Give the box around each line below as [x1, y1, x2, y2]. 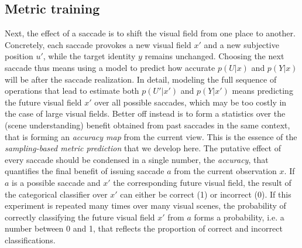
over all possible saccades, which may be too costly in [94, 96, 287, 108]
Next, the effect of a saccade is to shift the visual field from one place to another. [5, 27, 296, 39]
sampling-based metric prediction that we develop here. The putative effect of [5, 142, 281, 154]
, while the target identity [43, 50, 136, 62]
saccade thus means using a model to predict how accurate [5, 61, 215, 73]
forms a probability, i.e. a [194, 210, 284, 223]
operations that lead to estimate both [5, 84, 139, 97]
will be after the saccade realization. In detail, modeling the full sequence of [5, 73, 277, 85]
